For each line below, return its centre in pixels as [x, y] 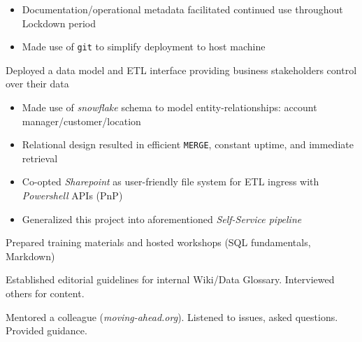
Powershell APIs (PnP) [72, 195]
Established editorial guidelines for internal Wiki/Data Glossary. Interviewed [170, 279]
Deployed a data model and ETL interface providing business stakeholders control [181, 70]
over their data [37, 84]
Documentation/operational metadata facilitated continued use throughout [182, 9]
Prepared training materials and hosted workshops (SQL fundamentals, [158, 242]
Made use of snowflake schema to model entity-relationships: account [169, 107]
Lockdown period [59, 23]
